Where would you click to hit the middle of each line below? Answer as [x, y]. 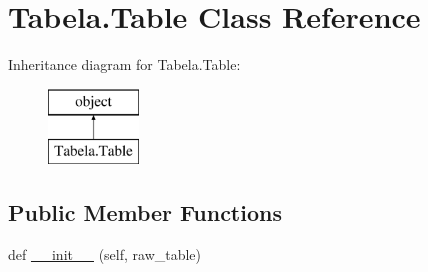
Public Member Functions [145, 212]
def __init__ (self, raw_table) [105, 254]
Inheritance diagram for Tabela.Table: [124, 64]
